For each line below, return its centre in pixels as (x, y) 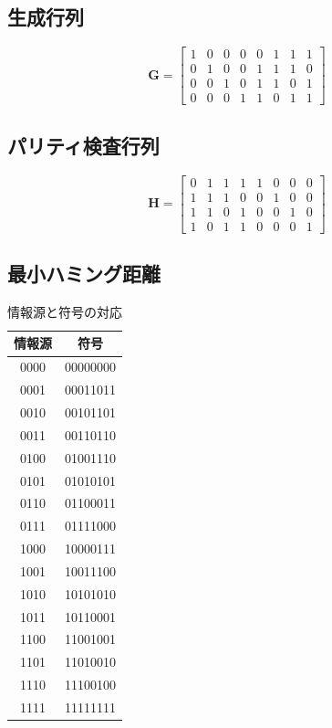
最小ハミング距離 (84, 274)
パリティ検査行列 (83, 145)
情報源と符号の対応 (65, 311)
